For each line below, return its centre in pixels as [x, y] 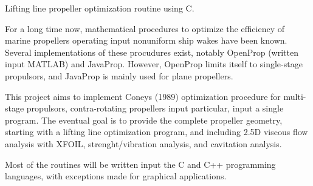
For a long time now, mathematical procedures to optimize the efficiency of [145, 28]
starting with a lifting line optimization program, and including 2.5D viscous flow [156, 132]
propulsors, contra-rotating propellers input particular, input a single [155, 108]
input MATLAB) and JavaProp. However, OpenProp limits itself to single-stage [154, 64]
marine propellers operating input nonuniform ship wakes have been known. [146, 40]
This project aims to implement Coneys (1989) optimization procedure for [143, 96]
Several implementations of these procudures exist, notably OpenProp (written [152, 52]
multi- [295, 96]
